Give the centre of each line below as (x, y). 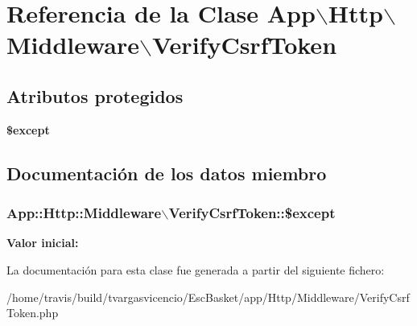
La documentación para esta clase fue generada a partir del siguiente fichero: (196, 269)
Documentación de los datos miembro (167, 173)
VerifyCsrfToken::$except (252, 213)
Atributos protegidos (95, 95)
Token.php (33, 313)
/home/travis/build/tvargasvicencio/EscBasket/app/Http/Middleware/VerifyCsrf (208, 297)
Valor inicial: (43, 243)
